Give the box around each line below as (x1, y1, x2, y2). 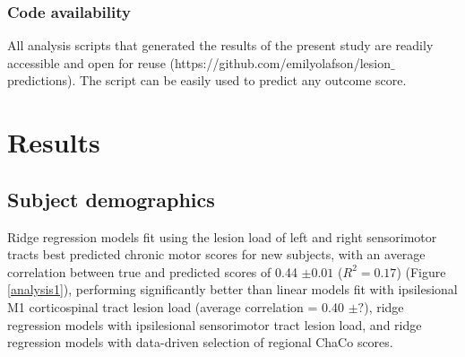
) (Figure (396, 262, 446, 281)
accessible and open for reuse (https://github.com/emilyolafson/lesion (7, 53, 391, 72)
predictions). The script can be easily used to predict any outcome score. (7, 71, 407, 90)
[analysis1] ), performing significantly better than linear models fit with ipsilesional (7, 280, 458, 299)
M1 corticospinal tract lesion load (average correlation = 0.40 (7, 297, 345, 316)
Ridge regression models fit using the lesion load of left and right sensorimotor (7, 227, 437, 246)
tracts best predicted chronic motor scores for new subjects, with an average (7, 245, 426, 264)
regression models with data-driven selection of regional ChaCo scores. (7, 333, 393, 352)
